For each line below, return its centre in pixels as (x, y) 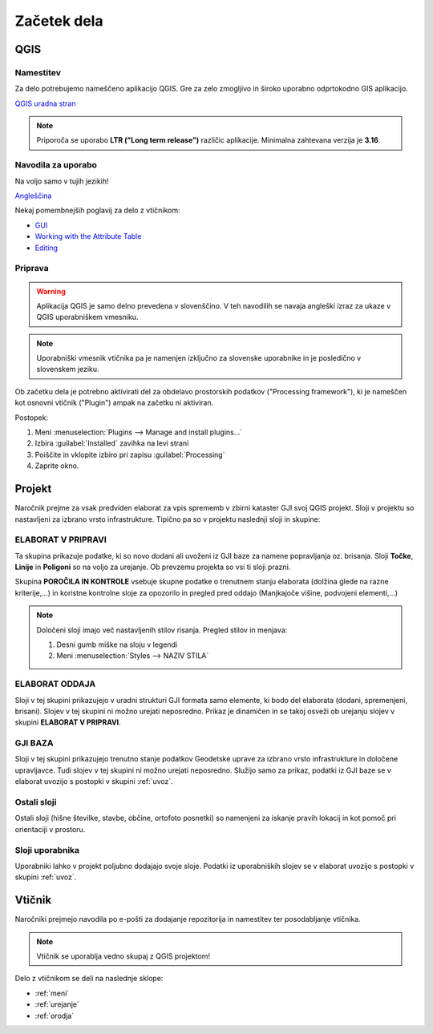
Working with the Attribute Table (88, 236)
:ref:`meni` (52, 993)
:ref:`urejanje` (57, 1004)
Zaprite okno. (57, 466)
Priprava (32, 269)
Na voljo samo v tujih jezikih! (62, 181)
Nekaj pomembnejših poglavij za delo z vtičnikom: (97, 210)
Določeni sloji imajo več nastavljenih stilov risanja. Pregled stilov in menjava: (162, 630)
